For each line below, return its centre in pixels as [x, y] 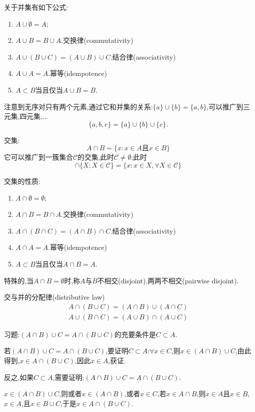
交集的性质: [22, 181]
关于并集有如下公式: [36, 7]
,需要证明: [69, 377]
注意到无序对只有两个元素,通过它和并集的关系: [78, 106]
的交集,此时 [96, 157]
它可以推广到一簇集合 [38, 157]
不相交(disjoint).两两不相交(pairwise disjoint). [168, 280]
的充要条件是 [135, 334]
